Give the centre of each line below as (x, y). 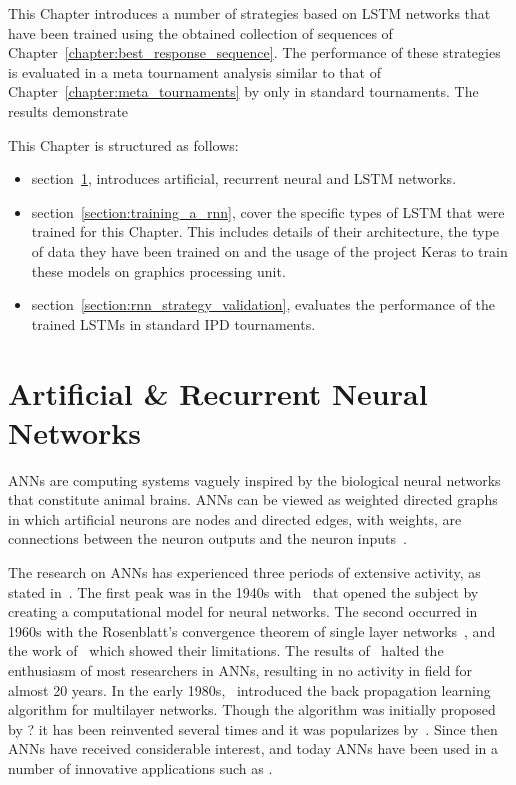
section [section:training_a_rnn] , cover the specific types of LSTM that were (268, 211)
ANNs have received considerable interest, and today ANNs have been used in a (253, 748)
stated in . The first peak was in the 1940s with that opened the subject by (243, 591)
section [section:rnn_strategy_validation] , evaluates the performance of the (263, 304)
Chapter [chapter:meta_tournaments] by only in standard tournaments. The (243, 91)
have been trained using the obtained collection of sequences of (200, 32)
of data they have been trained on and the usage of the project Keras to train (269, 250)
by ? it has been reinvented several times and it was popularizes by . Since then (253, 728)
